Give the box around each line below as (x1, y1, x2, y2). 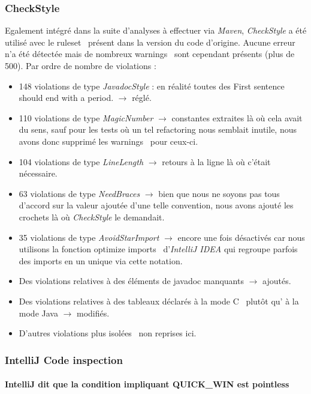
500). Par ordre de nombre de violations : (5, 59, 156, 71)
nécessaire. (19, 167, 58, 180)
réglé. (132, 91, 152, 104)
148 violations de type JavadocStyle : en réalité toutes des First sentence (19, 79, 285, 92)
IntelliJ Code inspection (5, 352, 123, 367)
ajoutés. (262, 274, 291, 287)
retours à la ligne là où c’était (162, 155, 271, 168)
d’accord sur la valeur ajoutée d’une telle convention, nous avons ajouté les (19, 199, 294, 211)
